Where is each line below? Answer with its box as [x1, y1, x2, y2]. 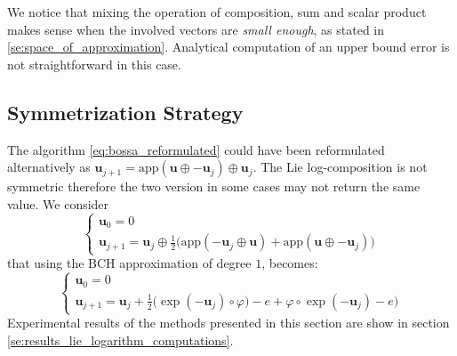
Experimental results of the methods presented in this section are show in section [7, 313, 450, 332]
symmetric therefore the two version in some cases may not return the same [7, 177, 421, 196]
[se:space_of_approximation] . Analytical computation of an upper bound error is [7, 37, 450, 56]
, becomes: [261, 254, 318, 272]
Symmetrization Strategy [7, 98, 244, 125]
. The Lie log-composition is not [253, 158, 428, 176]
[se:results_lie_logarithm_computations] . [7, 330, 234, 349]
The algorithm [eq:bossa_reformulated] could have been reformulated [7, 140, 385, 158]
